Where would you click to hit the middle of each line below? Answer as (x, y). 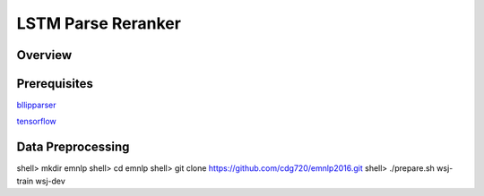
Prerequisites (55, 84)
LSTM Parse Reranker (99, 23)
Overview (44, 55)
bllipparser (36, 105)
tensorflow (37, 122)
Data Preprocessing (73, 147)
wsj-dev (51, 181)
